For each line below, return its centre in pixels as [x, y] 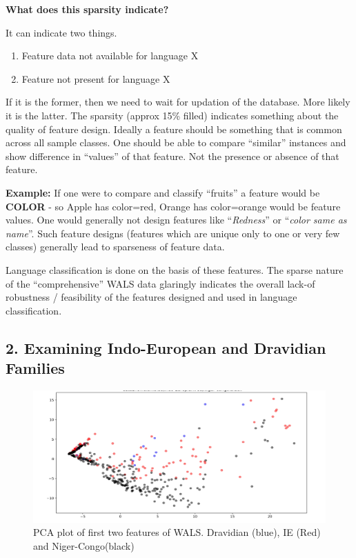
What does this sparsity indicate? [87, 9]
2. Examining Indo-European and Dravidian [166, 347]
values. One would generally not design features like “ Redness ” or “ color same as [176, 220]
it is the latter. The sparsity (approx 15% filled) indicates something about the [172, 115]
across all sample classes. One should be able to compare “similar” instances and [176, 142]
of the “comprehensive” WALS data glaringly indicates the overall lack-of [160, 283]
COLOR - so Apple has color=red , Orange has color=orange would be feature [173, 206]
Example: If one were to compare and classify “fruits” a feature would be [163, 192]
